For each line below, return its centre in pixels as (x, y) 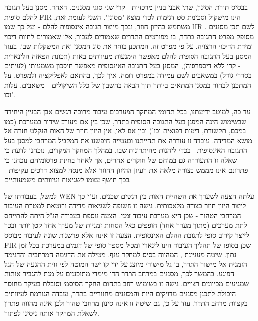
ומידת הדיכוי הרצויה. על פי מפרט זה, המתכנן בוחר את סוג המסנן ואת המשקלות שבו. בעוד (129, 46)
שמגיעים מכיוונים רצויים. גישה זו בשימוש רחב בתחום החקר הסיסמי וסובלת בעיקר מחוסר (127, 284)
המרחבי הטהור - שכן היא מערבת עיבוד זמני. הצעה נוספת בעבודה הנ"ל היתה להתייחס (123, 215)
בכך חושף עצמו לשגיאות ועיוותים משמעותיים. (68, 179)
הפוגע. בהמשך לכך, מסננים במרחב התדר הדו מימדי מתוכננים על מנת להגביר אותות (120, 274)
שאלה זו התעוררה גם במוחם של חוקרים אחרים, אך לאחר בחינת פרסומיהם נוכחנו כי (121, 160)
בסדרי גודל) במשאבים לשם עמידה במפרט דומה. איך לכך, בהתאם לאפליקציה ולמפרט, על (128, 75)
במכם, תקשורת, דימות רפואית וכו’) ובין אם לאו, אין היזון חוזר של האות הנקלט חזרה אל (125, 131)
